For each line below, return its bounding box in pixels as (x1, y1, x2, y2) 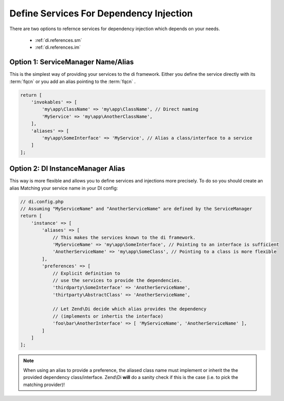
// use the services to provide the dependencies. (52, 277, 183, 283)
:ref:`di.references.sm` (35, 37, 82, 43)
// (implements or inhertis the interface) (52, 313, 164, 319)
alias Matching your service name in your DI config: (9, 185, 118, 191)
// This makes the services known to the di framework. (52, 235, 196, 240)
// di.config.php (20, 199, 64, 204)
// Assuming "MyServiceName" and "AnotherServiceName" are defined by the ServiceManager (20, 206, 253, 212)
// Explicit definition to (52, 270, 120, 276)
